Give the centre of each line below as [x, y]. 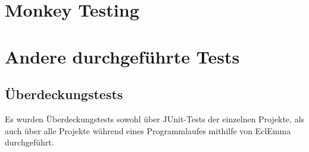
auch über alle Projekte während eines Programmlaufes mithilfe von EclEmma [148, 130]
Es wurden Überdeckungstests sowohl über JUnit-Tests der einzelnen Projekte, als [155, 118]
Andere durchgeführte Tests [122, 56]
